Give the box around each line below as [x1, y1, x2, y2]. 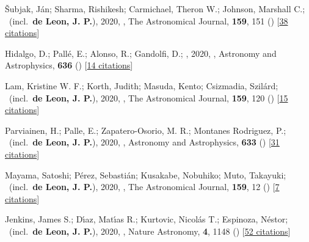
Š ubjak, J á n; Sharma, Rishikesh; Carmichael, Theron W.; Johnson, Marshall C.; [5, 2, 305, 15]
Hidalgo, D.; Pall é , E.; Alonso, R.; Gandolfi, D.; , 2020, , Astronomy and [5, 46, 277, 59]
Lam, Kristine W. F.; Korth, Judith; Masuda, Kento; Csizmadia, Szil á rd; [5, 79, 278, 92]
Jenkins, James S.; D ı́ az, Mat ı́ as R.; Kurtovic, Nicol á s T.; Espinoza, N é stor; [5, 213, 288, 226]
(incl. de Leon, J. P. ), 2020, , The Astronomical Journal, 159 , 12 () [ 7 [9, 180, 280, 193]
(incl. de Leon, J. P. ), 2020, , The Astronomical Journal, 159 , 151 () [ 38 [9, 14, 288, 27]
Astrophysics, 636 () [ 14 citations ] [5, 59, 133, 71]
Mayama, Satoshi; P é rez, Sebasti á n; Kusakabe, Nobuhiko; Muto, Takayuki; [5, 168, 286, 181]
